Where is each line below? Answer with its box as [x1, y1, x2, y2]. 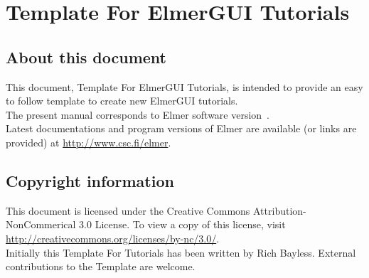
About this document [6, 46, 166, 68]
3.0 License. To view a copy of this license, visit [79, 217, 286, 232]
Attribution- [253, 203, 306, 218]
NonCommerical [6, 217, 76, 232]
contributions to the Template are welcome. [6, 259, 196, 274]
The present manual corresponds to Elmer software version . [6, 107, 270, 122]
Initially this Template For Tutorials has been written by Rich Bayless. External [6, 245, 356, 260]
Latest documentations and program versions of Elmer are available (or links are [6, 121, 357, 136]
